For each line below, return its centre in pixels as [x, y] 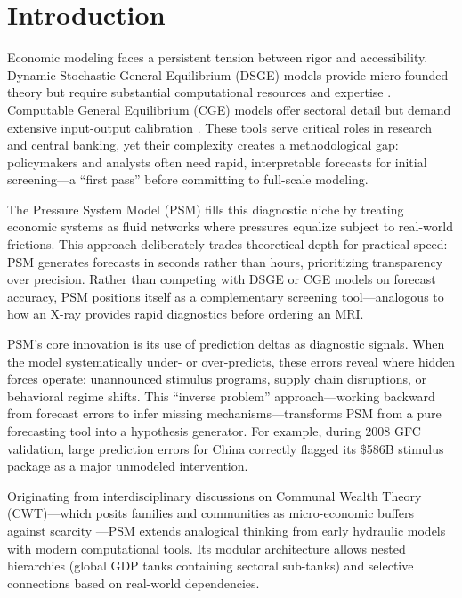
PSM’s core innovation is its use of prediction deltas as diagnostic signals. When [226, 344]
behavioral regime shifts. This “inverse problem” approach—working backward [221, 396]
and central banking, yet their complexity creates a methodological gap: [203, 145]
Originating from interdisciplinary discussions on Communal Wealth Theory [215, 495]
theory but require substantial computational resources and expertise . [199, 92]
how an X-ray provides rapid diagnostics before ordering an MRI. [186, 314]
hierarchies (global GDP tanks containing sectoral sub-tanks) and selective [211, 566]
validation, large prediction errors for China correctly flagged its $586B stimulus [226, 448]
